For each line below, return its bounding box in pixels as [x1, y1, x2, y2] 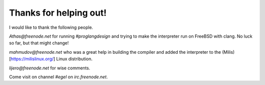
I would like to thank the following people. [9, 24, 93, 30]
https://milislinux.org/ [10, 56, 54, 62]
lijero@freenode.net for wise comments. [9, 65, 90, 71]
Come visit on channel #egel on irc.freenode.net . [9, 74, 108, 80]
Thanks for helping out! [9, 7, 107, 18]
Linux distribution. [56, 56, 93, 62]
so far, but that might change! [9, 40, 69, 46]
